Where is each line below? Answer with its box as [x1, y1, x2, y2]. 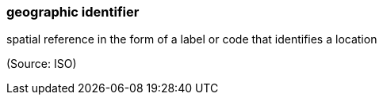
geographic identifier [6, 4, 140, 20]
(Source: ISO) [6, 57, 77, 71]
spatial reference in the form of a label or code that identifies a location [6, 32, 377, 47]
